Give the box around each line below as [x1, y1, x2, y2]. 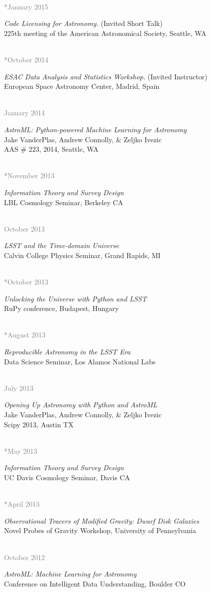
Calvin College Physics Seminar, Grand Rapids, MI [4, 250, 161, 260]
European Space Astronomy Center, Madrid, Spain [4, 81, 160, 91]
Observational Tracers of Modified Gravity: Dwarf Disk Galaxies [4, 515, 199, 526]
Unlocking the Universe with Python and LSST [4, 293, 147, 303]
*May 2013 [4, 445, 37, 456]
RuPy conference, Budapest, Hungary [4, 303, 119, 313]
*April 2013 [4, 499, 40, 509]
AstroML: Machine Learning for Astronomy [4, 569, 137, 579]
